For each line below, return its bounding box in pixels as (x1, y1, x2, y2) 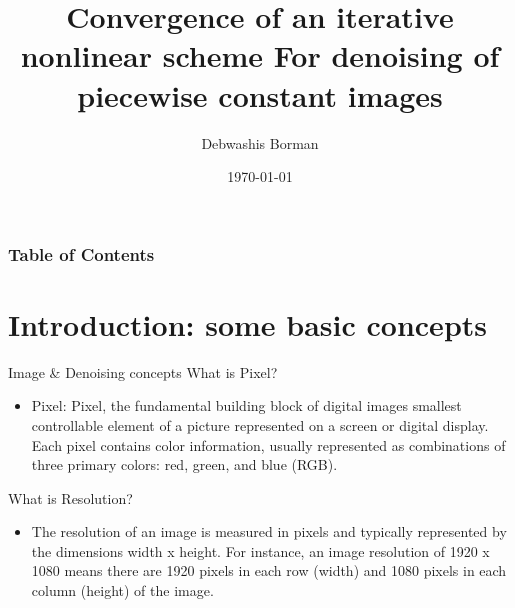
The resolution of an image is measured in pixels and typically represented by (31, 521, 507, 542)
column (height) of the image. (31, 580, 214, 601)
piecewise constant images (77, 74, 443, 115)
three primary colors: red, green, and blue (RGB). (31, 454, 338, 475)
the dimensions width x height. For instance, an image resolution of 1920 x (31, 540, 490, 561)
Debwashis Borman (201, 132, 319, 153)
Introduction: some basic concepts (8, 303, 487, 344)
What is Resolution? (8, 487, 133, 508)
